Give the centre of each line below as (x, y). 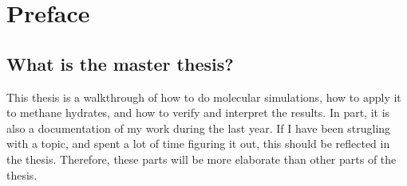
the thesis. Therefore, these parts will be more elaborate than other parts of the (202, 159)
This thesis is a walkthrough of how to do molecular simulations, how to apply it (204, 97)
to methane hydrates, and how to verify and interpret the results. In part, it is (198, 112)
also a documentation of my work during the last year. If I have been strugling (199, 128)
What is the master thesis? (120, 63)
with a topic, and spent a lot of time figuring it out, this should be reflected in (198, 143)
